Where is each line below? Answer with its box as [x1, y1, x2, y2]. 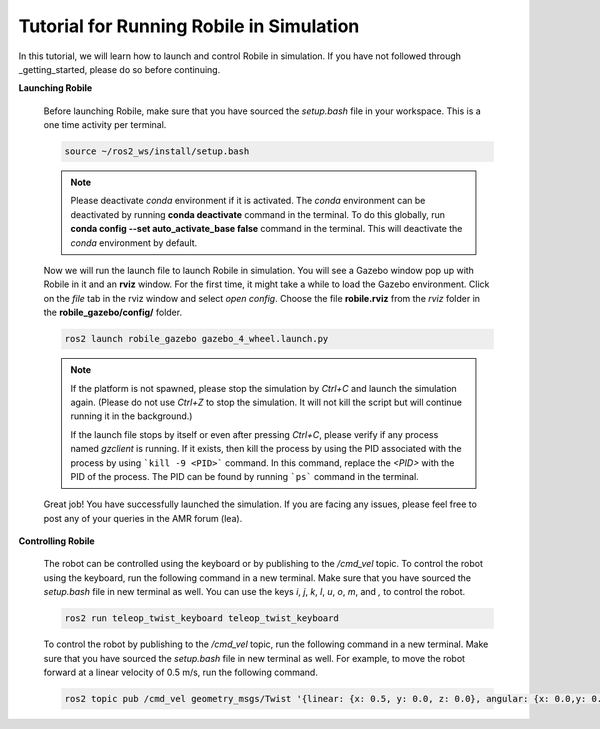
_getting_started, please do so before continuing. [18, 63, 221, 75]
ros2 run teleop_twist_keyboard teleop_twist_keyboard [64, 613, 339, 624]
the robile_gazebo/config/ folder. [43, 306, 183, 319]
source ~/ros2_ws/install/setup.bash [64, 146, 250, 157]
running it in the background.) [70, 410, 193, 422]
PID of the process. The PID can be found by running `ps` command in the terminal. [70, 470, 419, 482]
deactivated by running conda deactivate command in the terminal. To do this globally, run [70, 208, 445, 220]
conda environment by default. [70, 236, 198, 249]
